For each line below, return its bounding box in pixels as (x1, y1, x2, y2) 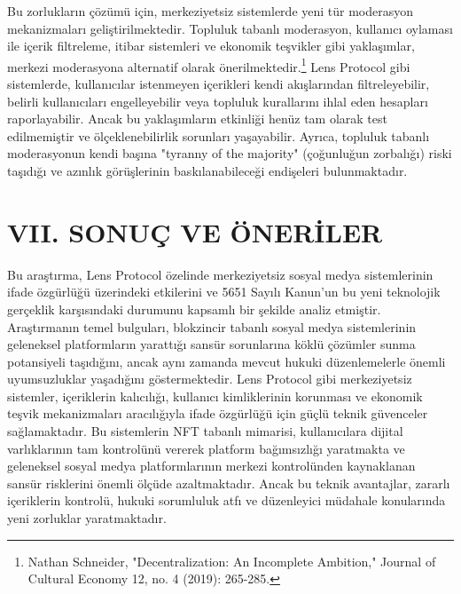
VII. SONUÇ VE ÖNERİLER (7, 213, 383, 249)
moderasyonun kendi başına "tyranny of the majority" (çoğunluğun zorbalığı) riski (7, 144, 452, 162)
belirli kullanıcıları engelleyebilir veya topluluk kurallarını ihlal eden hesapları (7, 91, 428, 110)
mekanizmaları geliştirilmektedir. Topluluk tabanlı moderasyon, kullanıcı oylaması (7, 19, 453, 37)
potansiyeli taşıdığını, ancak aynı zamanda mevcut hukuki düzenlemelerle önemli (7, 352, 446, 370)
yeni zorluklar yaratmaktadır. (7, 509, 167, 527)
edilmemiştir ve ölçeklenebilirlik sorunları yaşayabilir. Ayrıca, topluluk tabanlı (7, 126, 430, 145)
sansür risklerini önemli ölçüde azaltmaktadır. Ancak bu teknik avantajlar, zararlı (7, 473, 450, 492)
